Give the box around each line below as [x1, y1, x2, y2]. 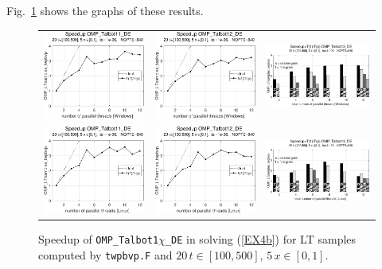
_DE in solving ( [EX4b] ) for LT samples [165, 231, 357, 248]
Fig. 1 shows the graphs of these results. [6, 2, 204, 18]
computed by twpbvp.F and [38, 246, 173, 263]
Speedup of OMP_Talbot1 [38, 231, 159, 248]
